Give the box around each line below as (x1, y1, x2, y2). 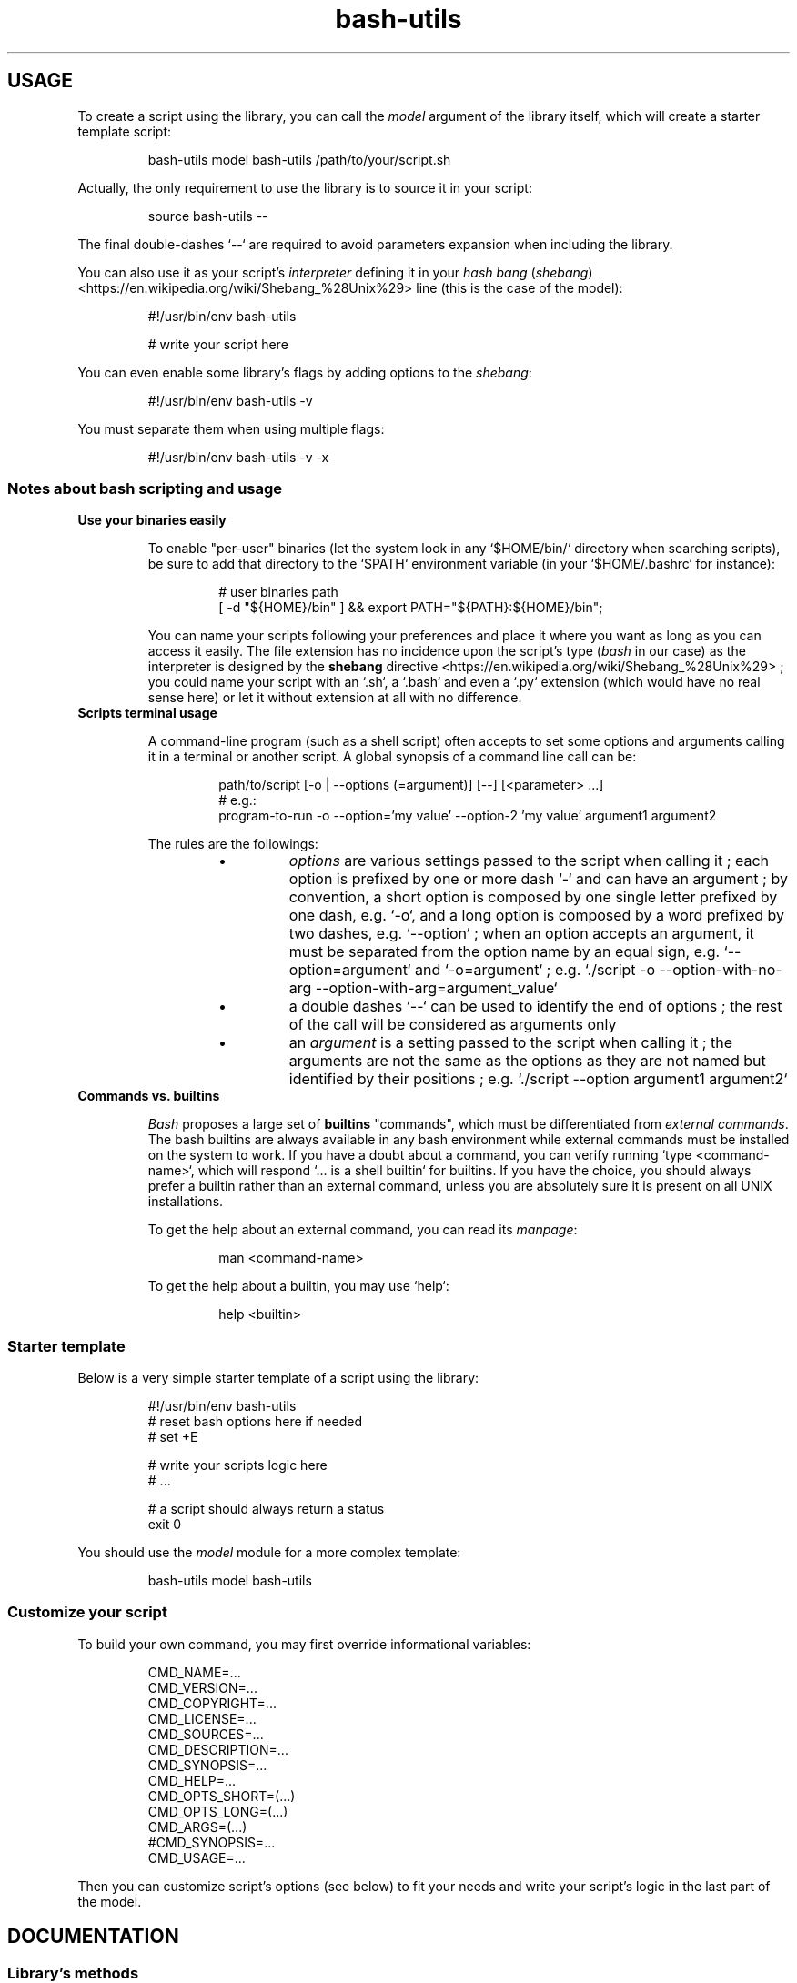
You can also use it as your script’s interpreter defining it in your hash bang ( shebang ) (77, 264, 593, 280)
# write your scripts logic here (147, 1457, 328, 1474)
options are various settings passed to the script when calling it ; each (288, 851, 770, 871)
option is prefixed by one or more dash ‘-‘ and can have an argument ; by (288, 870, 788, 889)
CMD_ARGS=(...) (147, 1818, 247, 1835)
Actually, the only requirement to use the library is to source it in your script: (77, 179, 532, 196)
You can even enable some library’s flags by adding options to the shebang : (77, 364, 532, 380)
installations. (147, 1193, 224, 1210)
